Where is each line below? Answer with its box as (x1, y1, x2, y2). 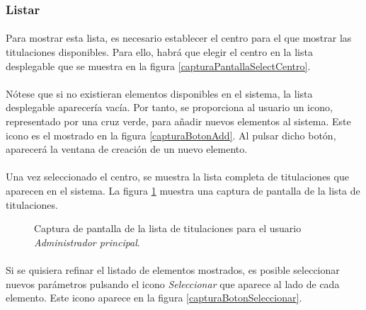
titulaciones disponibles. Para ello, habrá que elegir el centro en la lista (6, 45, 313, 59)
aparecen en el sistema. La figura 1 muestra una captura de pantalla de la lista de (6, 183, 360, 197)
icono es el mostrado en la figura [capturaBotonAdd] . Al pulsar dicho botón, (6, 127, 336, 142)
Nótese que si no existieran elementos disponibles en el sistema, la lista (6, 86, 313, 101)
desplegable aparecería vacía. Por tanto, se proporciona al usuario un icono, (6, 100, 333, 115)
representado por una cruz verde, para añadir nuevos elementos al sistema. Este (6, 114, 351, 128)
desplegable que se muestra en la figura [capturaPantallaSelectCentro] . (6, 58, 311, 73)
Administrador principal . (34, 234, 140, 249)
